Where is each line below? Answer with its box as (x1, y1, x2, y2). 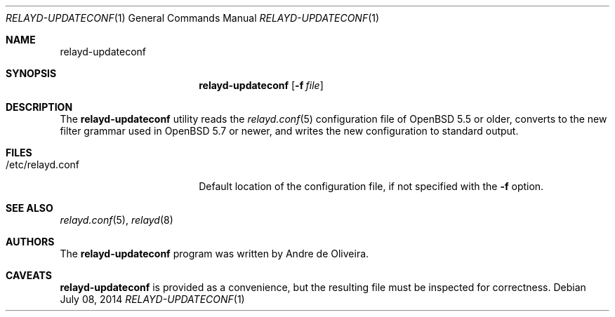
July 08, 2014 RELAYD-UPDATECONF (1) (60, 293, 245, 305)
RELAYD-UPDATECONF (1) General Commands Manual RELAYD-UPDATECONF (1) (6, 12, 380, 24)
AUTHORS (6, 236, 55, 248)
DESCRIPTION (6, 101, 73, 113)
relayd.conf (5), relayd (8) (60, 214, 173, 226)
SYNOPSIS (6, 67, 57, 79)
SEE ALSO (6, 202, 53, 214)
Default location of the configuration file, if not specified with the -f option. (199, 180, 544, 192)
